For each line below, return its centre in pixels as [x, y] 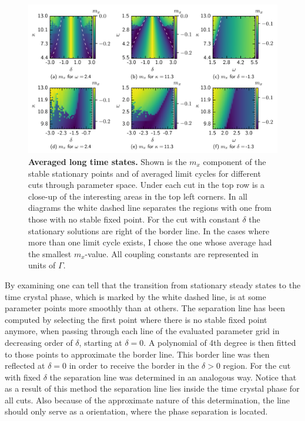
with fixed [23, 377]
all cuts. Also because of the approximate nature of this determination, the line [147, 400]
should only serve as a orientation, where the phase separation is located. [136, 411]
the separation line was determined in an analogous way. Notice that [173, 377]
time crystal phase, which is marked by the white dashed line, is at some [135, 296]
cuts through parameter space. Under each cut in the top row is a [147, 185]
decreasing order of [39, 342]
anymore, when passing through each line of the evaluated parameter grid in [142, 331]
